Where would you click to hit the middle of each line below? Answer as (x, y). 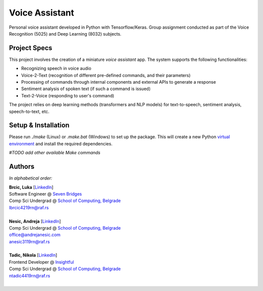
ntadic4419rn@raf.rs (30, 275)
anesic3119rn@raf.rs (29, 241)
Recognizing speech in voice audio (56, 69)
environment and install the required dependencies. (61, 144)
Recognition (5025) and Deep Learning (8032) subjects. (65, 34)
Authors (22, 167)
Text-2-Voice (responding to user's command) (68, 95)
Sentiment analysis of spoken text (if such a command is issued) (86, 89)
